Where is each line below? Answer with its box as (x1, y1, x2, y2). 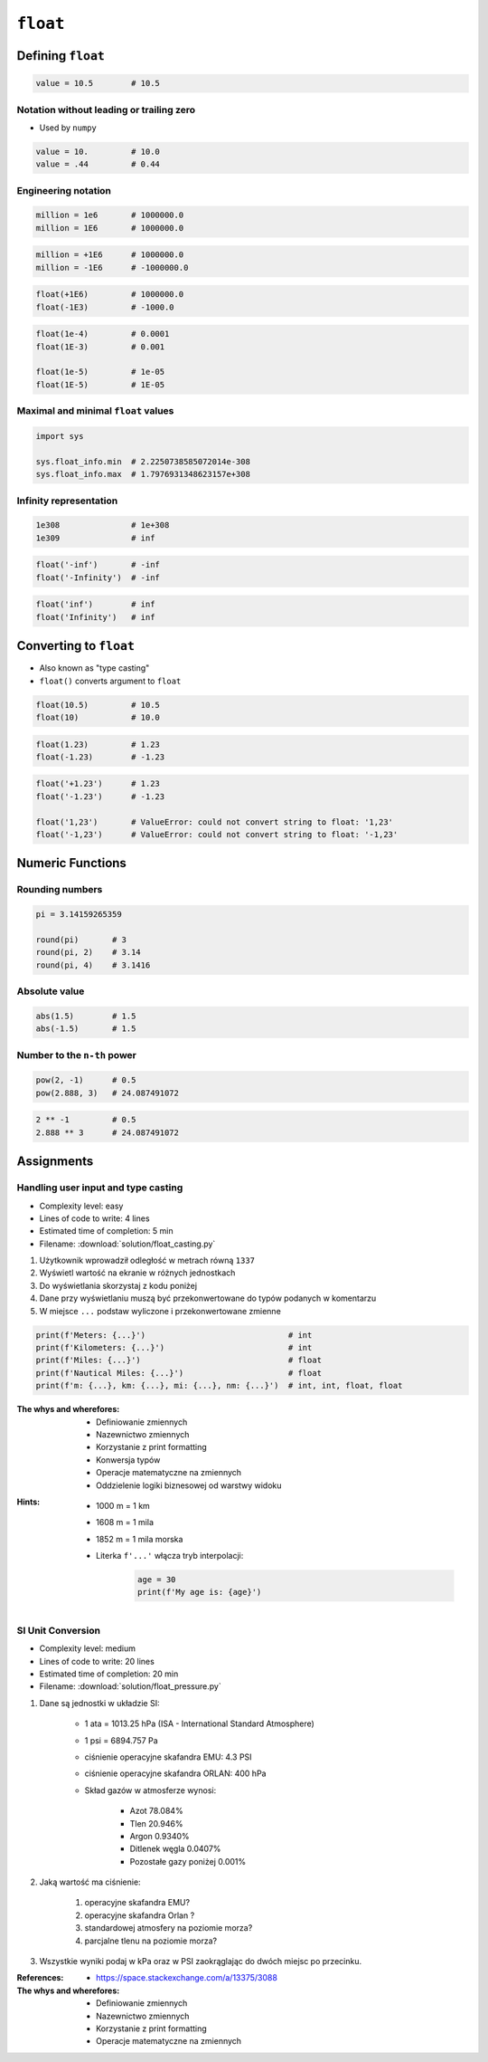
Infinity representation (16, 494, 118, 507)
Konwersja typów (96, 1454, 161, 1465)
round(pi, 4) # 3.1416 (35, 959, 151, 970)
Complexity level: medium (39, 1643, 136, 1654)
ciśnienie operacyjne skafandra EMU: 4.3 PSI (84, 1752, 252, 1762)
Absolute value (16, 985, 85, 998)
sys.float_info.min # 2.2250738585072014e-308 (35, 456, 250, 466)
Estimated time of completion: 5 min (39, 1226, 174, 1236)
